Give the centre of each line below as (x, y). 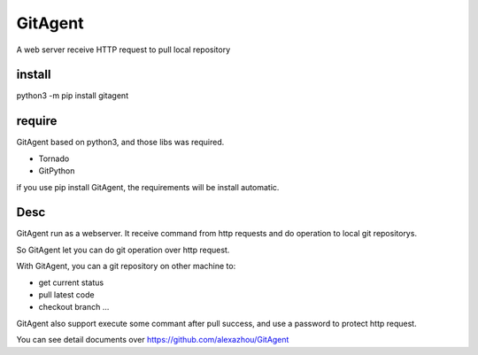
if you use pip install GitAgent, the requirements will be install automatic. (148, 187)
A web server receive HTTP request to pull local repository (123, 50)
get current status (71, 282)
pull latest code (66, 295)
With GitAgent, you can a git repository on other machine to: (126, 266)
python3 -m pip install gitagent (72, 96)
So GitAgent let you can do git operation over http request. (123, 250)
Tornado (54, 158)
